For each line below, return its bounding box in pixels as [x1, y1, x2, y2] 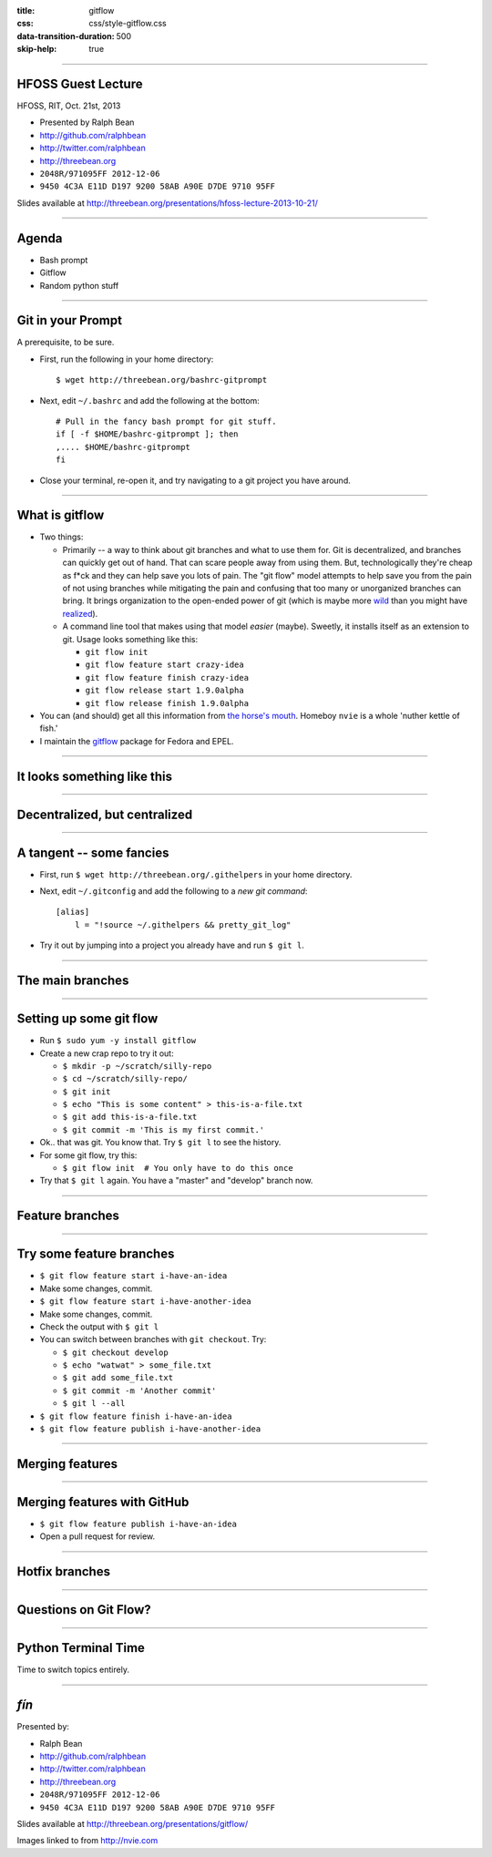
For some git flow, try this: [39, 1149, 138, 1161]
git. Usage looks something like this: [62, 633, 199, 644]
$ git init [62, 1086, 111, 1097]
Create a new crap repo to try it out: [39, 1048, 174, 1059]
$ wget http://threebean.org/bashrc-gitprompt [56, 374, 268, 385]
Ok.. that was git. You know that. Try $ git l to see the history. [39, 1137, 282, 1148]
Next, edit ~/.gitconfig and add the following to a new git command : [39, 886, 308, 897]
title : [16, 5, 36, 15]
